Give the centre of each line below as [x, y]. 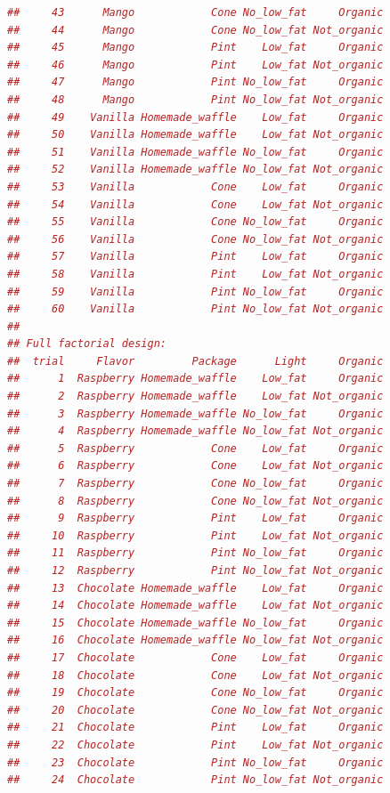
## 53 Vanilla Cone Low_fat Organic [195, 186]
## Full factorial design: [87, 344]
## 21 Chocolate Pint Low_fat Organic [195, 728]
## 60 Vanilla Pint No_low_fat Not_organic [195, 309]
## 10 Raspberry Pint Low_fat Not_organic [195, 535]
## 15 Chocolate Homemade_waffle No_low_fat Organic [195, 623]
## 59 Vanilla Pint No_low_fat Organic [195, 291]
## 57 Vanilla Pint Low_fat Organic [195, 257]
